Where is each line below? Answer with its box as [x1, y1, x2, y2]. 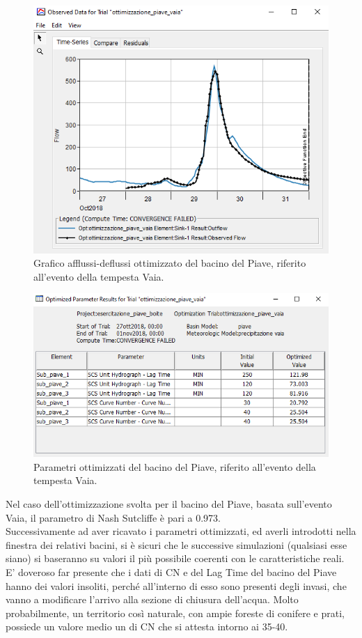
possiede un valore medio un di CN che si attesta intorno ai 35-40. [6, 619, 288, 634]
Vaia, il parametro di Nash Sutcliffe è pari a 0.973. [6, 510, 221, 524]
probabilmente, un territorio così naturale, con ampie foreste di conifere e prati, [6, 605, 345, 620]
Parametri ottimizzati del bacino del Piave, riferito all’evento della [33, 459, 316, 474]
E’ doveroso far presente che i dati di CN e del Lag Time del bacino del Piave [6, 564, 337, 579]
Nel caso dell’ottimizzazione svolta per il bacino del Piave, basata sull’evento [6, 496, 332, 511]
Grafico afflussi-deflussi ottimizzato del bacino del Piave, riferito [33, 256, 306, 270]
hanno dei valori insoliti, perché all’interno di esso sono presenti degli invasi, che [6, 578, 347, 593]
